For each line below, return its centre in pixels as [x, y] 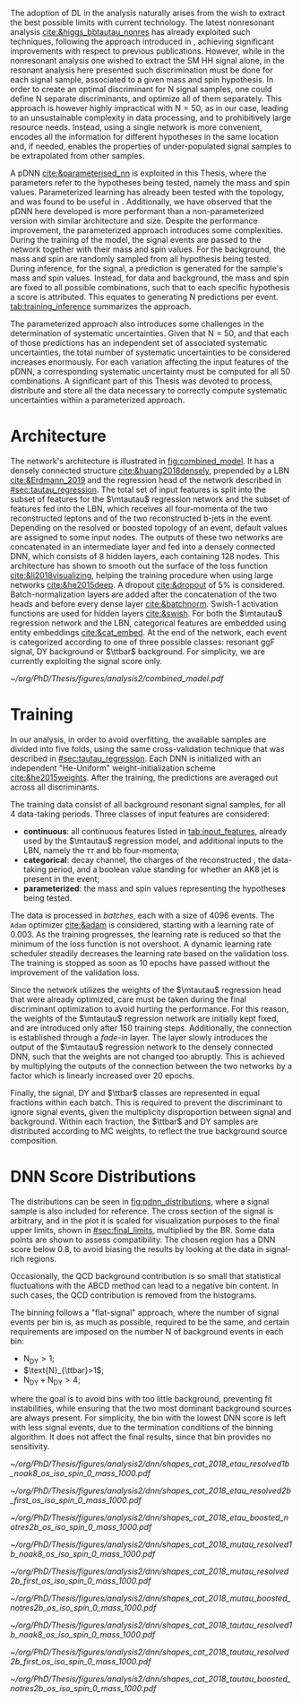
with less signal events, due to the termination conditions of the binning [142, 1428]
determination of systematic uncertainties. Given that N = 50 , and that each [150, 333]
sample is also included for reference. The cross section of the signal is [142, 1211]
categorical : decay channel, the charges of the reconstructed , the [146, 860]
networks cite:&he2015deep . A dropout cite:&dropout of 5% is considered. [148, 584]
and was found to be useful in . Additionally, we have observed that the [141, 202]
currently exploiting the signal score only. [86, 661]
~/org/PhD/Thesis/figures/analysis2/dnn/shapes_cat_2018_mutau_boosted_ [150, 1598]
